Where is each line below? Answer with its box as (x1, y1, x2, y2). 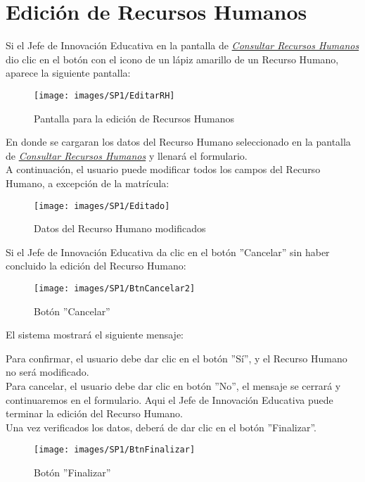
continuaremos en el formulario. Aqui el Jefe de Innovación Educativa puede (6, 392, 333, 407)
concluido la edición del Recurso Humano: (6, 258, 186, 273)
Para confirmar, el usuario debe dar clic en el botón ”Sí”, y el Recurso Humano (6, 350, 347, 365)
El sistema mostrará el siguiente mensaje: (6, 327, 184, 342)
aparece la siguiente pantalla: (6, 65, 131, 80)
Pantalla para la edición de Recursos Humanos (34, 110, 234, 125)
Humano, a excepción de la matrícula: (6, 175, 169, 190)
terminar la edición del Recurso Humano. (6, 406, 183, 421)
